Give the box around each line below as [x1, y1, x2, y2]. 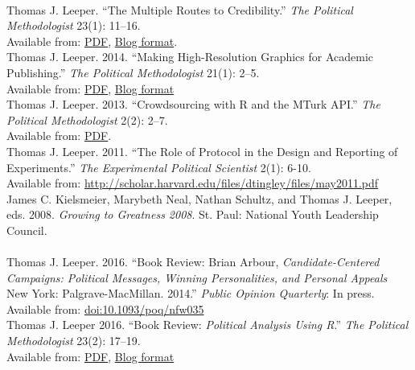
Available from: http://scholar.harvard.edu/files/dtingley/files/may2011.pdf [6, 175, 379, 191]
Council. [6, 221, 47, 238]
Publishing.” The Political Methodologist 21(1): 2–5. [6, 64, 260, 80]
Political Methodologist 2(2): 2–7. [6, 111, 168, 128]
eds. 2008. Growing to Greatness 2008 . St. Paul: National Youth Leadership [6, 206, 379, 223]
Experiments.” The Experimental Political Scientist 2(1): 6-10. [6, 158, 311, 175]
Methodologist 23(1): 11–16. [6, 17, 141, 34]
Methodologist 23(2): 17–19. [6, 332, 141, 349]
